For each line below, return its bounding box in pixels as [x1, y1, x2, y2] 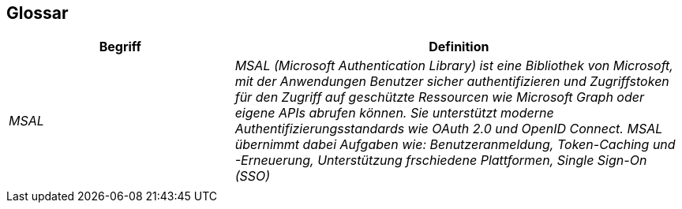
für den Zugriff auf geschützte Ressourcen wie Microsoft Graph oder [234, 89, 645, 106]
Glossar [6, 3, 69, 23]
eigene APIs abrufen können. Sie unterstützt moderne [234, 105, 554, 121]
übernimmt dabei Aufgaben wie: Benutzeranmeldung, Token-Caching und [234, 136, 676, 153]
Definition [429, 39, 489, 55]
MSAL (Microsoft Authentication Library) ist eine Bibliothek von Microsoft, [234, 58, 673, 74]
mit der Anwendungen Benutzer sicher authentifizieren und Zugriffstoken [234, 73, 669, 90]
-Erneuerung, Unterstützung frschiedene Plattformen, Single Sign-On [234, 152, 647, 169]
